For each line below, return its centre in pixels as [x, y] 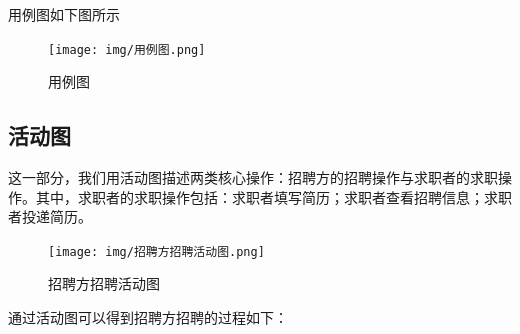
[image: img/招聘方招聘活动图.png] [156, 251]
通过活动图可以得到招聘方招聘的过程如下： [148, 317]
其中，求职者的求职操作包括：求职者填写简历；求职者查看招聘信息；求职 [273, 196]
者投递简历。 [50, 216]
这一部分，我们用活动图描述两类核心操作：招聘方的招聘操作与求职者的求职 [253, 177]
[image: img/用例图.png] [127, 49]
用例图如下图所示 [64, 14]
